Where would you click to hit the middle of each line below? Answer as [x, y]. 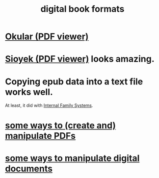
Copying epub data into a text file [74, 81]
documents [29, 168]
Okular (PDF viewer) [47, 37]
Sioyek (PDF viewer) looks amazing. [80, 59]
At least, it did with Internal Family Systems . [49, 105]
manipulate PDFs [40, 136]
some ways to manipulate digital [72, 158]
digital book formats [82, 9]
